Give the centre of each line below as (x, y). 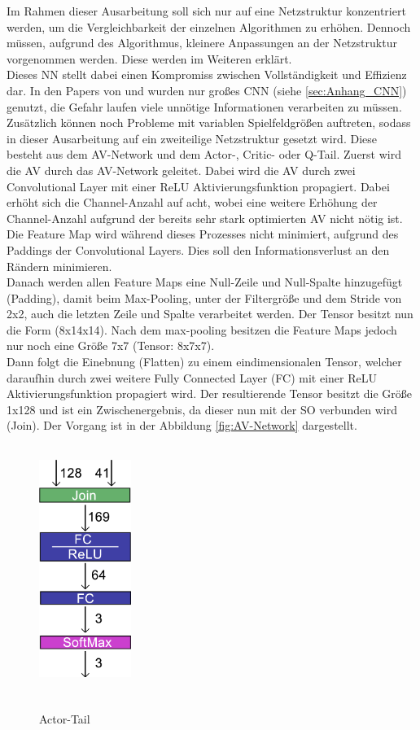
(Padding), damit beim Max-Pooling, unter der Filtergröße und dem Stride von (204, 297)
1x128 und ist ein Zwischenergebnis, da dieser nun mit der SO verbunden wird (202, 409)
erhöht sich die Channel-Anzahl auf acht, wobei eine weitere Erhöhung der (192, 202)
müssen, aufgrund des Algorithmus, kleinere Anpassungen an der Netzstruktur (202, 43)
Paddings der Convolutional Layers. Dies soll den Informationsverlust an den (198, 249)
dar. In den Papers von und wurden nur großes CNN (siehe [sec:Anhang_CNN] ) (207, 90)
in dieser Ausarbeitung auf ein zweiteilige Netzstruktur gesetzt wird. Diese (192, 138)
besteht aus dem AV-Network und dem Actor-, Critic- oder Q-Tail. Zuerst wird (204, 154)
